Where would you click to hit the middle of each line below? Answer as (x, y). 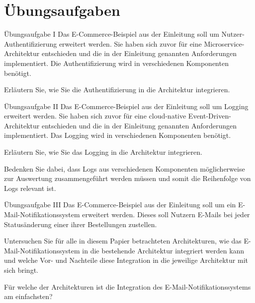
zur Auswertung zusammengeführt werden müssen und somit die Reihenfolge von (127, 178)
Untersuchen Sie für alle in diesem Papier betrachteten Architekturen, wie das (123, 241)
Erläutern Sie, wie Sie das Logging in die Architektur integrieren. (103, 152)
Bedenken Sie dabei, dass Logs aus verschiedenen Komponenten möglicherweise (125, 168)
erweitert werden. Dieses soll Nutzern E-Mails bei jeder (166, 214)
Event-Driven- (210, 116)
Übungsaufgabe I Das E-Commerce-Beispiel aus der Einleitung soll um (112, 34)
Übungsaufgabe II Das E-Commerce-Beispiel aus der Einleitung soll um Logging (126, 106)
